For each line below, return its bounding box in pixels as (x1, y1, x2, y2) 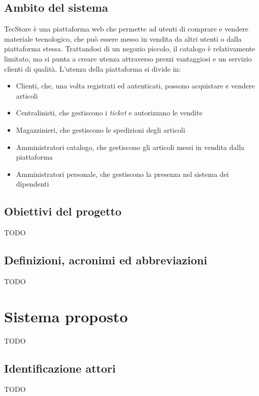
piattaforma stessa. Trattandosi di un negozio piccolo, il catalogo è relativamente (4, 43, 255, 54)
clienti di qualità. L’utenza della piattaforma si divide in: (4, 63, 181, 74)
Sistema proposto (4, 306, 128, 326)
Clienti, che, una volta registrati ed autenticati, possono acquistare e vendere (16, 80, 255, 91)
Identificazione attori (4, 360, 116, 376)
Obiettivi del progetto (4, 203, 121, 219)
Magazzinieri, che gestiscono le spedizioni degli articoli (16, 124, 185, 135)
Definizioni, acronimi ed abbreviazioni (4, 252, 207, 268)
